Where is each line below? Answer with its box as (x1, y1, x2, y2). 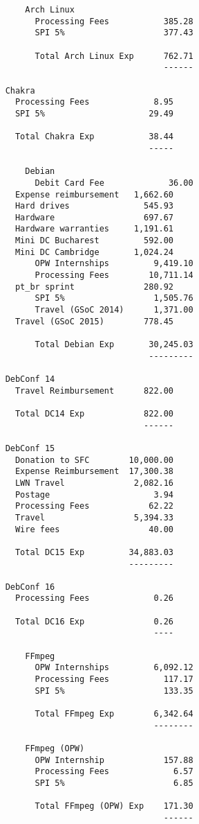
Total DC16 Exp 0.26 (15, 616, 174, 626)
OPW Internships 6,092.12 (35, 663, 193, 673)
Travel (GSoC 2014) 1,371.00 (35, 305, 193, 315)
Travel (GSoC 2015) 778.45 (15, 316, 174, 326)
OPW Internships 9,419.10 (35, 258, 193, 269)
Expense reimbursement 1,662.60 (15, 189, 174, 200)
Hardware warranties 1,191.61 (15, 224, 174, 234)
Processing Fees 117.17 (35, 674, 193, 685)
